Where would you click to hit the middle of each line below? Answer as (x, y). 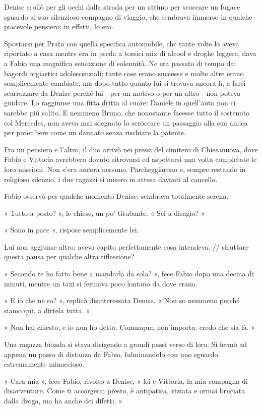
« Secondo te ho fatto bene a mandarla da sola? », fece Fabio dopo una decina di (129, 274)
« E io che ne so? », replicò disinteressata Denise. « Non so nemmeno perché (122, 300)
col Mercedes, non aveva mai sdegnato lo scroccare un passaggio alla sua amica (126, 122)
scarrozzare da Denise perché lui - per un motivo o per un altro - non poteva (122, 93)
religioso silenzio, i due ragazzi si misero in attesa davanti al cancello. (111, 179)
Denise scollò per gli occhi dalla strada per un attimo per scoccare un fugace (122, 7)
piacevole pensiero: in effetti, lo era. (59, 26)
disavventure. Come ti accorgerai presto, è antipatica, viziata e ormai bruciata (125, 391)
